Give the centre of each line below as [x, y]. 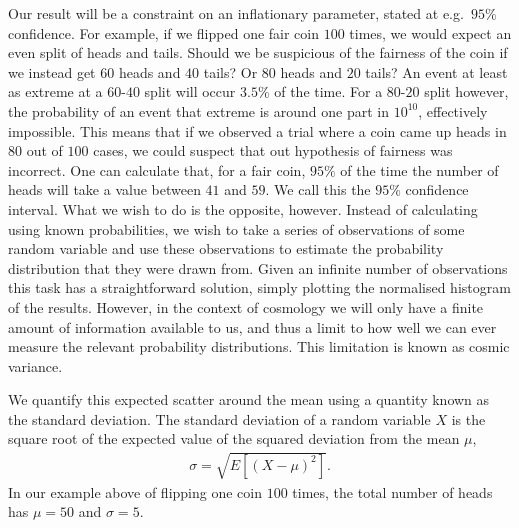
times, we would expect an [430, 32]
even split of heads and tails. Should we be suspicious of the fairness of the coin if [258, 52]
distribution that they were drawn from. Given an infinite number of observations [258, 267]
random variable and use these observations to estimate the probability [226, 248]
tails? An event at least [436, 71]
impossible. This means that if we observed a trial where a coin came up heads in [257, 130]
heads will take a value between [104, 189]
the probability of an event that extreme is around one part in [198, 110]
